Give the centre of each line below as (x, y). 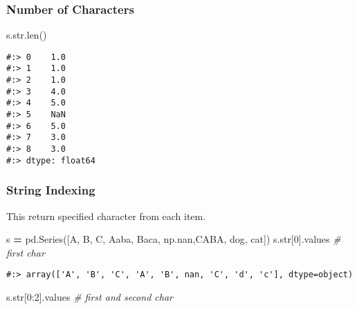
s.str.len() (27, 35)
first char (26, 252)
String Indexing (51, 190)
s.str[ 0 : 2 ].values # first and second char (90, 297)
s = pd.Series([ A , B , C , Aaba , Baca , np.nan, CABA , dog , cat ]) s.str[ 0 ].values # (174, 239)
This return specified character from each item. (106, 216)
